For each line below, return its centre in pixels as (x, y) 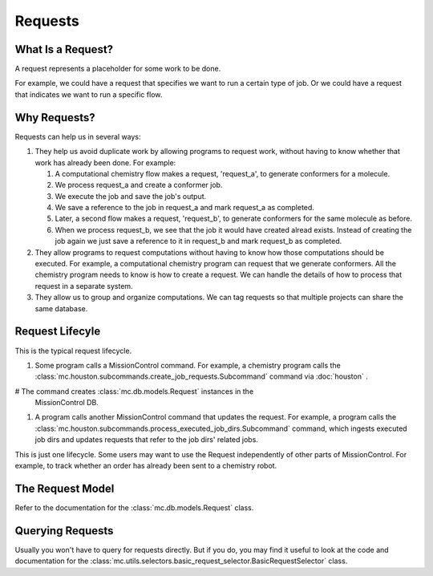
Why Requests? (55, 118)
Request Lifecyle (58, 332)
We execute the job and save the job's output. (131, 196)
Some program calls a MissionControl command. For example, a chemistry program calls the (188, 365)
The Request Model (65, 488)
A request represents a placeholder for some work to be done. (118, 69)
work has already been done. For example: (105, 162)
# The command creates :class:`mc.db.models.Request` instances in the (134, 391)
